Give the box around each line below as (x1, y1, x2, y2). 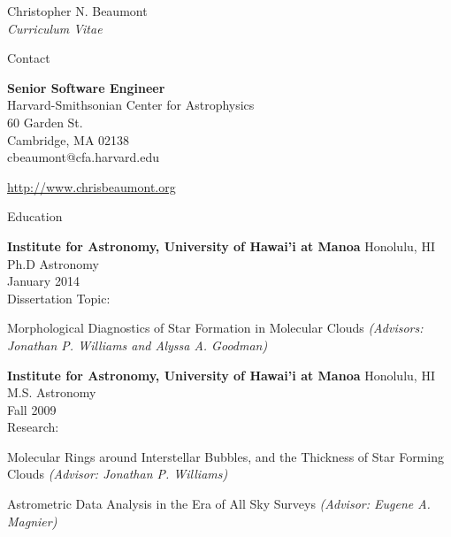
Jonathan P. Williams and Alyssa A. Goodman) (7, 335, 268, 354)
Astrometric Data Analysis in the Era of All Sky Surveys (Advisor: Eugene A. (7, 495, 431, 513)
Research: (7, 418, 59, 436)
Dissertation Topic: (7, 288, 111, 307)
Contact (7, 49, 50, 67)
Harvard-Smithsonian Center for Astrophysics (7, 96, 255, 114)
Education (7, 207, 63, 226)
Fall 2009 (7, 400, 57, 418)
